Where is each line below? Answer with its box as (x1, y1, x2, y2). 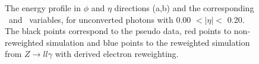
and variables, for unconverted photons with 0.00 (8, 13, 191, 25)
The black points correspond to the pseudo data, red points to (5, 25, 232, 37)
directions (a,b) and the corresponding (114, 2, 254, 14)
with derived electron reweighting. (55, 48, 179, 60)
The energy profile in (5, 2, 81, 14)
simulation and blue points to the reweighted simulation (46, 36, 250, 48)
